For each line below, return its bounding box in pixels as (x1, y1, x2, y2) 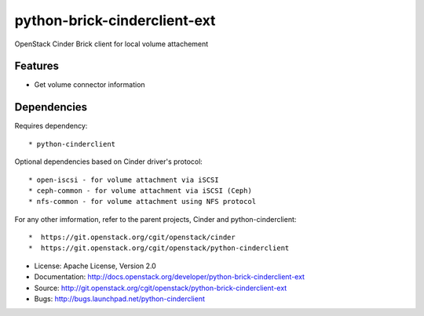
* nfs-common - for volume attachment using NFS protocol (28, 197, 257, 206)
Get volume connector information (34, 80, 145, 89)
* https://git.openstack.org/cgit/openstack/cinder (28, 233, 236, 242)
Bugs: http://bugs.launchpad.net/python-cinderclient (34, 294, 206, 303)
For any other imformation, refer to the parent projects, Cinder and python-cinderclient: (14, 214, 297, 223)
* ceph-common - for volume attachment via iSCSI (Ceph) (28, 186, 253, 195)
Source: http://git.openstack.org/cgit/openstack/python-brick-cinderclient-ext (34, 283, 287, 292)
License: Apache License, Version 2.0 (34, 261, 156, 271)
